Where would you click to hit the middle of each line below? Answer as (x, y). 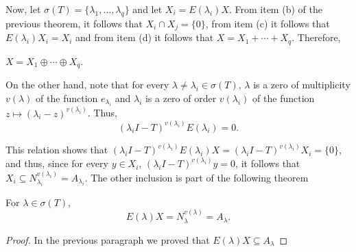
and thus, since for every (57, 163)
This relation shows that (57, 150)
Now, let (23, 9)
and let (147, 9)
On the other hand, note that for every (87, 85)
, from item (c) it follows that (268, 23)
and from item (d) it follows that (145, 37)
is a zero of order (181, 98)
